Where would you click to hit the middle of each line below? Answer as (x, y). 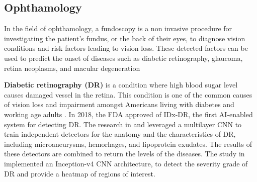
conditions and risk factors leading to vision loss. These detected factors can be (126, 48)
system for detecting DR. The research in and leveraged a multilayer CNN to (123, 124)
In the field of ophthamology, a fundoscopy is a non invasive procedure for (118, 28)
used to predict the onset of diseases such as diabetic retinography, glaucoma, (123, 58)
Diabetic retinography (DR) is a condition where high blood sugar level (121, 85)
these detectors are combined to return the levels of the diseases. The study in (124, 154)
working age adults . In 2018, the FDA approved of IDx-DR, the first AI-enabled (128, 114)
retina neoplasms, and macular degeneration (72, 68)
